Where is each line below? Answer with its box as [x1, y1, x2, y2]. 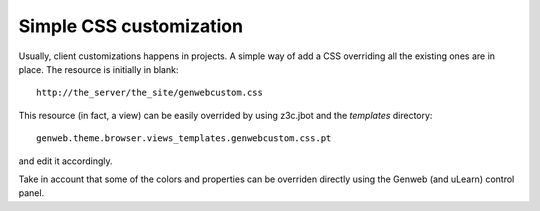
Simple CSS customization [18, 15, 244, 37]
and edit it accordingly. [18, 155, 114, 167]
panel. [18, 187, 45, 199]
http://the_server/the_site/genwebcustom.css [36, 87, 264, 99]
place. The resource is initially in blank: [18, 63, 179, 75]
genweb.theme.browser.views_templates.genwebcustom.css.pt [36, 133, 332, 144]
